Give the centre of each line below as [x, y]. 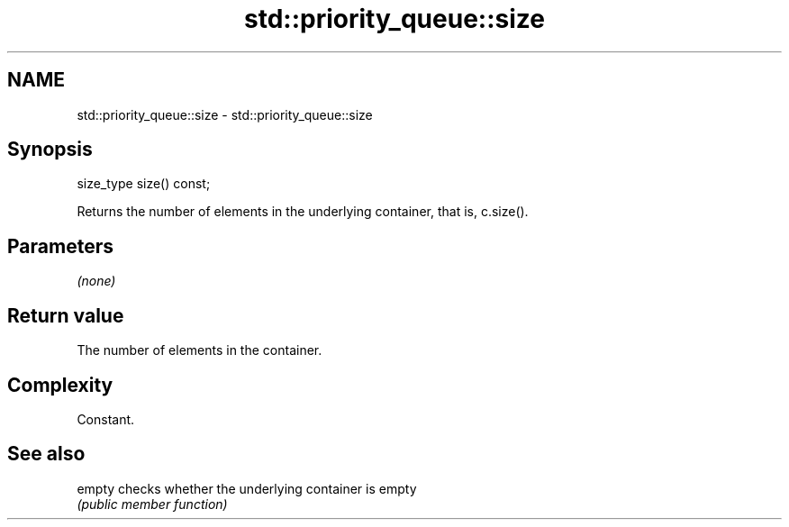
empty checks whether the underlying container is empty [247, 488]
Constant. [106, 419]
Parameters [60, 246]
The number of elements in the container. [200, 350]
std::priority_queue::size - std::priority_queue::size [225, 114]
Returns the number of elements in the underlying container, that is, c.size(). [303, 212]
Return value [66, 315]
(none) [96, 281]
